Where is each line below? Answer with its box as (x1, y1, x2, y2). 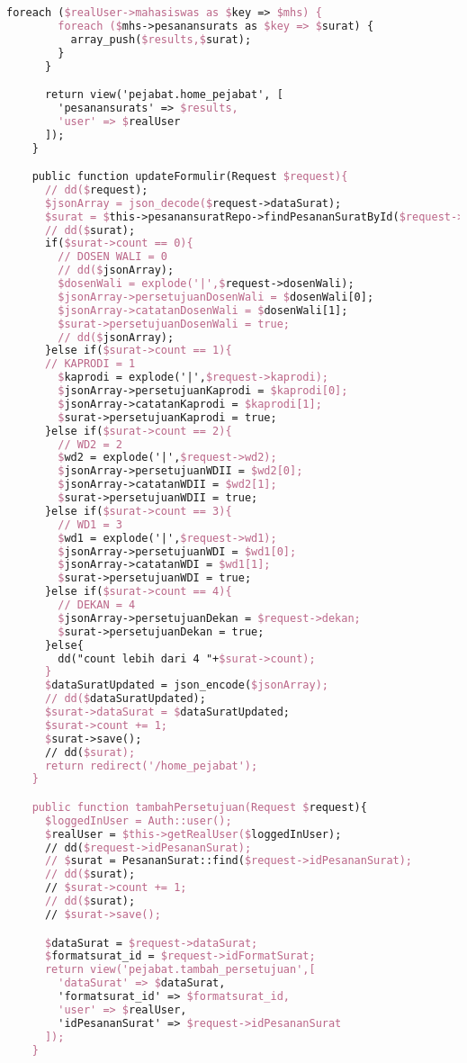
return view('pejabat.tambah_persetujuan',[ (44, 963, 316, 977)
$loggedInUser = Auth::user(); (44, 814, 232, 827)
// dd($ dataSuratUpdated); (44, 692, 206, 706)
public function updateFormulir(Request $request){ (31, 170, 348, 184)
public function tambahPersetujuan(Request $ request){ (31, 800, 367, 814)
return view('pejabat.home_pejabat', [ (44, 88, 283, 102)
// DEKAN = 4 (58, 599, 136, 612)
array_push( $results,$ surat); (70, 32, 252, 46)
